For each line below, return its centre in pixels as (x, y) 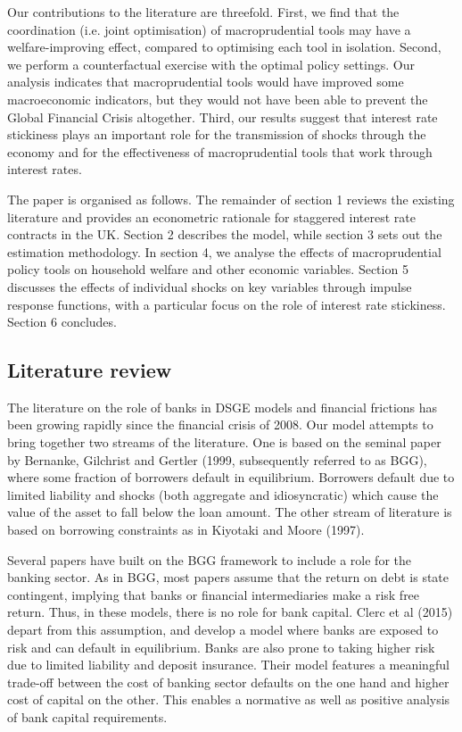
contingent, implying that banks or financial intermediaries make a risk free (214, 594)
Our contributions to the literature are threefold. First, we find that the (203, 12)
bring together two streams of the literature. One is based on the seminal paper (224, 442)
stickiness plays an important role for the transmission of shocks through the (217, 134)
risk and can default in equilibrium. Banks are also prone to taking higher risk (221, 647)
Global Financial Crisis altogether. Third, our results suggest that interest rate (223, 116)
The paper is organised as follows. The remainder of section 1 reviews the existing (231, 199)
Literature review (90, 370)
